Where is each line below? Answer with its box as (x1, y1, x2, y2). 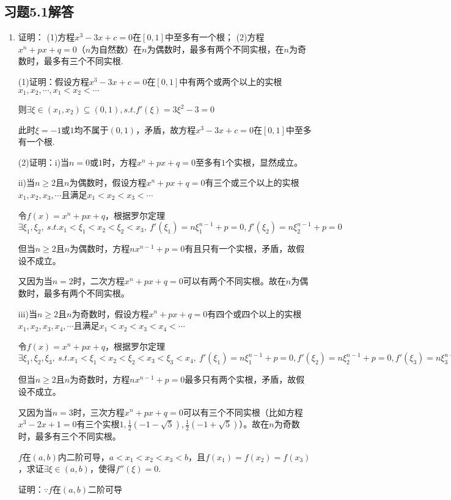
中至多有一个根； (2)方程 (164, 31, 265, 43)
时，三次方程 (73, 405, 125, 418)
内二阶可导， (57, 450, 109, 463)
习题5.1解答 (4, 2, 74, 21)
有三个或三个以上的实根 (205, 176, 299, 189)
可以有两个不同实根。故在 (183, 274, 286, 287)
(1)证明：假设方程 (18, 75, 89, 87)
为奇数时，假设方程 (71, 307, 149, 320)
